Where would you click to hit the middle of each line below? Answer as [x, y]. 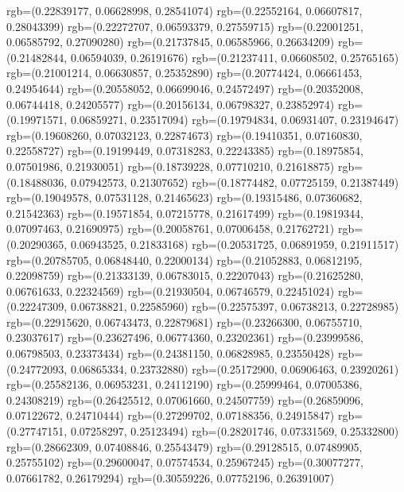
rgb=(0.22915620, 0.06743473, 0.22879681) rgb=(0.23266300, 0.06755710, [185, 322]
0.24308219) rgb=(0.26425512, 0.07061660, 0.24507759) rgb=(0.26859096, [185, 399]
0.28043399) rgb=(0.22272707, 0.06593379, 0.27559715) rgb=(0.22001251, [185, 26]
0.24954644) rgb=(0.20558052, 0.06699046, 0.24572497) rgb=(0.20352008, [185, 88]
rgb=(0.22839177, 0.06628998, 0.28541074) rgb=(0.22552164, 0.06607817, [185, 10]
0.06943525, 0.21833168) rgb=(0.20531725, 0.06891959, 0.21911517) [235, 244]
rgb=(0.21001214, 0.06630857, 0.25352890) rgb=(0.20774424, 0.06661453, [185, 73]
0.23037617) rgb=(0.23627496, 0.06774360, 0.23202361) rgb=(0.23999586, [185, 337]
